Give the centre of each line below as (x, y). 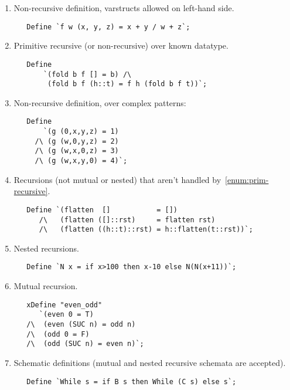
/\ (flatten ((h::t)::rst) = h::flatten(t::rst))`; (146, 230)
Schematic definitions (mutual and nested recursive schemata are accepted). (150, 362)
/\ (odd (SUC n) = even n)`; (85, 344)
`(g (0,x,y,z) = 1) (81, 132)
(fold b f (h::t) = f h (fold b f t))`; (127, 84)
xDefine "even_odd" (64, 305)
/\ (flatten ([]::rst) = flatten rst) (127, 220)
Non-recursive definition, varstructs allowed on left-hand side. (124, 8)
